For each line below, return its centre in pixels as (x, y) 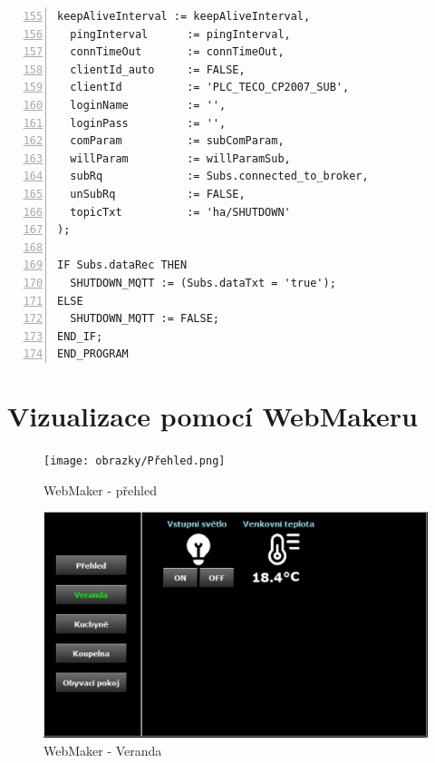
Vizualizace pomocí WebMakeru (213, 416)
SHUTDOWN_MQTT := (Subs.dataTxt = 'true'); (203, 283)
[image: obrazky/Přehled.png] (135, 461)
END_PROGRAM (93, 354)
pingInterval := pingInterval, (180, 34)
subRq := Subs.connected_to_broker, (219, 176)
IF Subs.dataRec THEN (122, 265)
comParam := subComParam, (177, 141)
